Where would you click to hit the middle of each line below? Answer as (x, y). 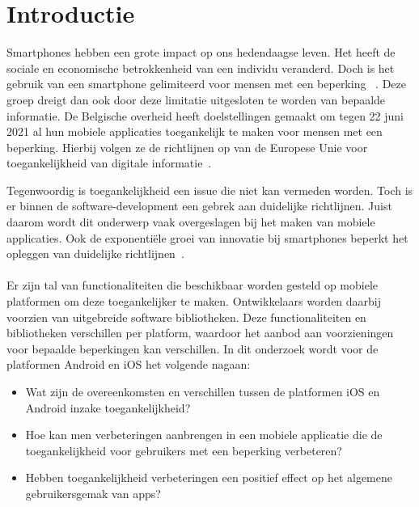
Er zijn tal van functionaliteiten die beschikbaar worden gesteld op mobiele (192, 285)
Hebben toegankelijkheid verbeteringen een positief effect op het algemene (209, 477)
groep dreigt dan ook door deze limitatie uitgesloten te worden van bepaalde (196, 99)
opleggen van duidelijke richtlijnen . (95, 253)
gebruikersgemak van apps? (93, 493)
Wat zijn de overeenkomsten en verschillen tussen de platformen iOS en (203, 391)
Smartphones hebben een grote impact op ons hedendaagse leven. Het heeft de (201, 52)
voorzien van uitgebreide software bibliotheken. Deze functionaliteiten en (186, 317)
